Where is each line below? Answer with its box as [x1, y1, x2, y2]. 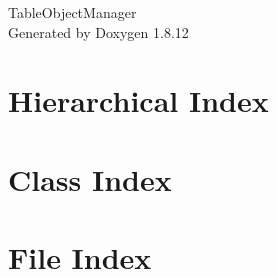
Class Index [8, 158, 172, 199]
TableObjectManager [8, 2, 137, 22]
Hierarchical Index [8, 80, 269, 121]
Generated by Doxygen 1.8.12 [8, 21, 189, 42]
